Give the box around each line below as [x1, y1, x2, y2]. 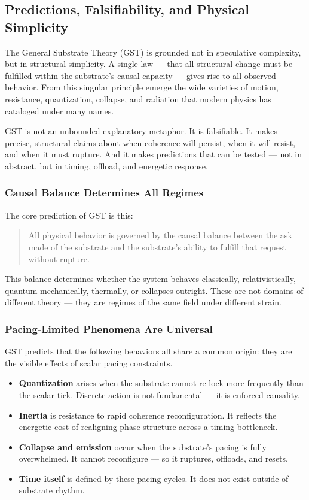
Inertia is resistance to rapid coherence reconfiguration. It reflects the [19, 408, 277, 421]
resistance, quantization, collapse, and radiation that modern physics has [5, 92, 271, 105]
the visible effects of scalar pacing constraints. [5, 356, 173, 369]
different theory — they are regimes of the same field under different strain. [5, 296, 282, 308]
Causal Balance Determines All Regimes [5, 185, 204, 200]
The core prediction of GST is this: [5, 208, 133, 221]
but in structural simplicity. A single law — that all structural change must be [5, 57, 293, 70]
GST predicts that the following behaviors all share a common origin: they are [5, 345, 292, 357]
